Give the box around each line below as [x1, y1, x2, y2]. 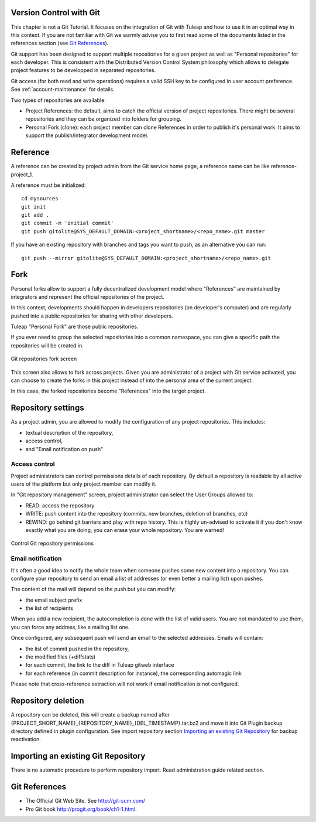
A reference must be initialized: [11, 182, 86, 189]
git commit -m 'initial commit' [21, 220, 114, 227]
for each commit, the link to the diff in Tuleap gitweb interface [25, 661, 175, 668]
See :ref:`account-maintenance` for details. [11, 86, 115, 93]
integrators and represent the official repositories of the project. [11, 293, 165, 300]
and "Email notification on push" [25, 445, 104, 452]
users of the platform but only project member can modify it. [11, 480, 157, 487]
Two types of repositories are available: [11, 97, 107, 104]
